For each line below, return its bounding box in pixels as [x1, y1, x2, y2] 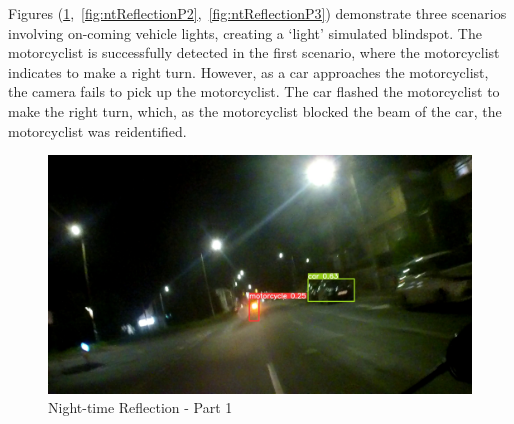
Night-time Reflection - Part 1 [48, 397, 233, 418]
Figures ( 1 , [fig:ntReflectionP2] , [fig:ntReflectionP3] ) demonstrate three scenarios [8, 3, 507, 23]
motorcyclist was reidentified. [8, 120, 187, 141]
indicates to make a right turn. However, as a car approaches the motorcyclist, [8, 61, 489, 82]
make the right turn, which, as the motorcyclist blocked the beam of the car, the [8, 100, 502, 121]
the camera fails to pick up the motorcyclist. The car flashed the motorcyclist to [8, 81, 500, 102]
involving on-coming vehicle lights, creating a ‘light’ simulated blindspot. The [8, 22, 482, 43]
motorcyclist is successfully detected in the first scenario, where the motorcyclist [8, 42, 500, 63]
